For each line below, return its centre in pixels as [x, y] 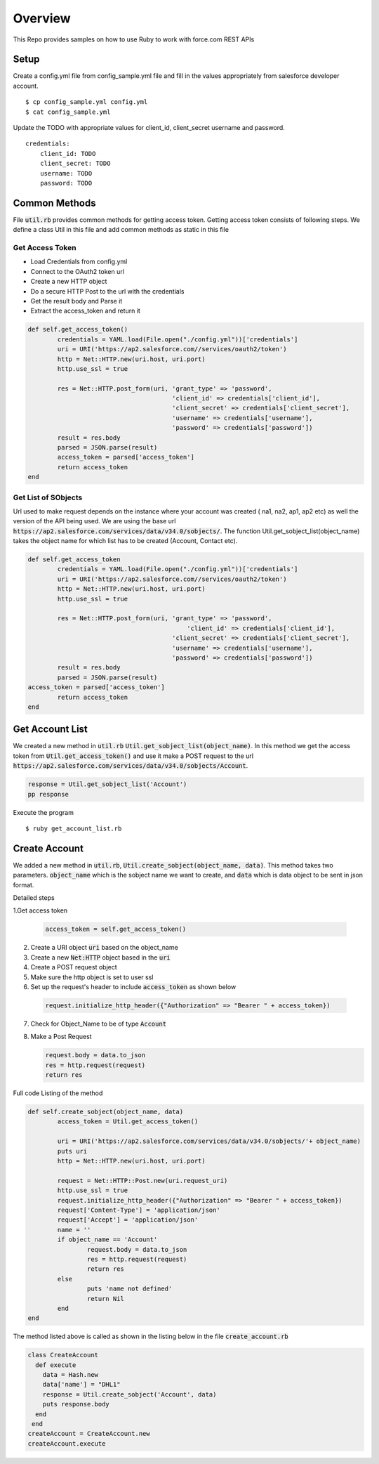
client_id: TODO [68, 153]
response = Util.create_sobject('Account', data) [129, 1394]
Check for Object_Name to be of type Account [99, 1024]
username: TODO [66, 173]
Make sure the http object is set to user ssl [92, 977]
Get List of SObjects [48, 497]
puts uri [72, 1151]
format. [24, 884]
